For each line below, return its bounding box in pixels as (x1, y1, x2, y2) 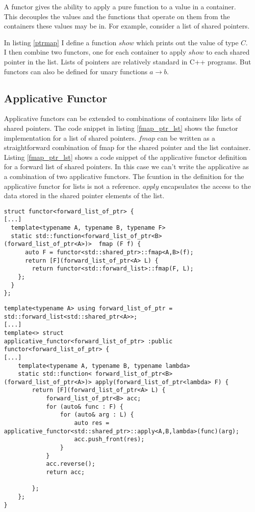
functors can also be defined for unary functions (4, 66, 148, 76)
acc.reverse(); (46, 460, 96, 468)
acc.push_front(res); (74, 436, 145, 443)
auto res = (74, 420, 109, 427)
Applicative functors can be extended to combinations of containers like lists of (4, 113, 241, 123)
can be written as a (157, 132, 215, 143)
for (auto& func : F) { (46, 403, 124, 410)
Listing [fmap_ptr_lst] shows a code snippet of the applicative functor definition (4, 151, 247, 162)
